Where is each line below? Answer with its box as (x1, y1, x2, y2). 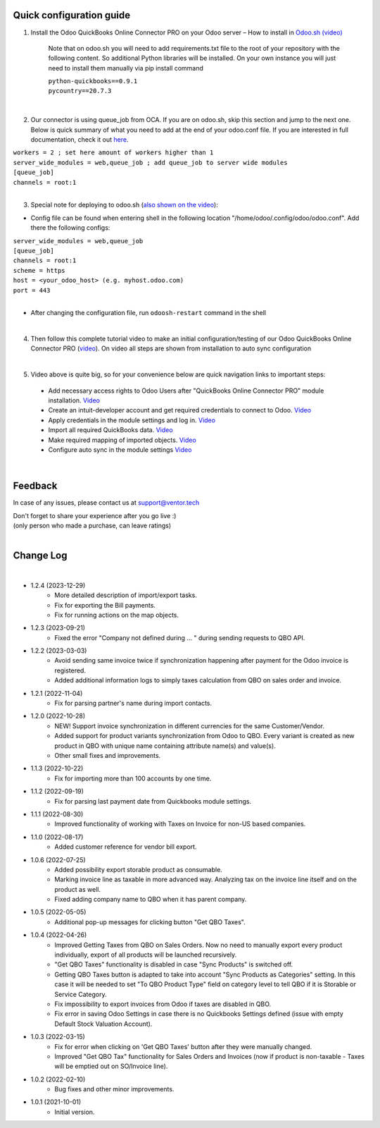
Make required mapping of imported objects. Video (48, 436, 196, 444)
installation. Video (48, 396, 100, 405)
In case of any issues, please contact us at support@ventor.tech (13, 498, 200, 507)
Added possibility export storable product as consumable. (54, 865, 223, 873)
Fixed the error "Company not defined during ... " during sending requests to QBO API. (54, 633, 305, 642)
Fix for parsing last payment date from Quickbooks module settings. (54, 797, 252, 805)
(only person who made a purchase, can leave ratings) (13, 522, 172, 530)
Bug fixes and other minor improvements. (54, 1085, 175, 1093)
